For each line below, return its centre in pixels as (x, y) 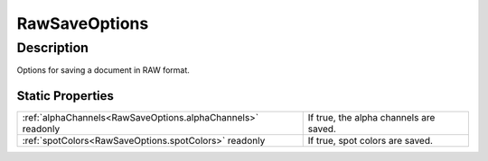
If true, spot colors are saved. (371, 141)
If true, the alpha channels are (371, 118)
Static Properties (66, 96)
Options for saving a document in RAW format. (103, 70)
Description (53, 48)
